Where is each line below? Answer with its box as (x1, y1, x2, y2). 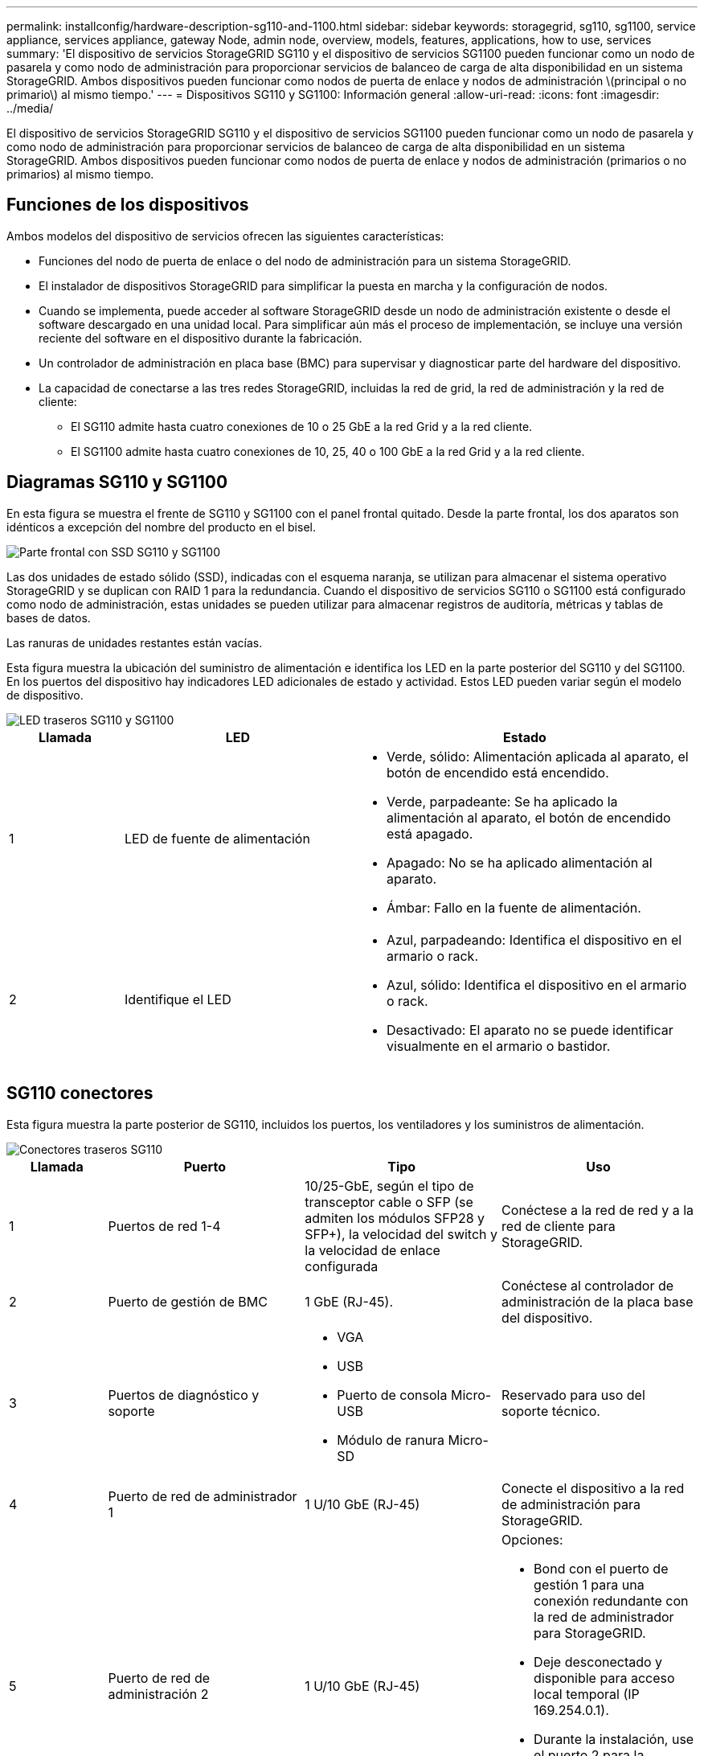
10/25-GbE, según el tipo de (305, 1177, 474, 1194)
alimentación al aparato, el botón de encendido (386, 809, 671, 826)
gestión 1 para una (534, 1576, 645, 1593)
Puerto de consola (337, 1386, 448, 1403)
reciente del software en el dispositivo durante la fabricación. (39, 330, 362, 345)
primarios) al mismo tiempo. (6, 167, 154, 181)
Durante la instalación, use (534, 1730, 694, 1747)
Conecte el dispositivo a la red (501, 1479, 685, 1496)
